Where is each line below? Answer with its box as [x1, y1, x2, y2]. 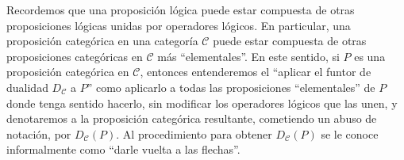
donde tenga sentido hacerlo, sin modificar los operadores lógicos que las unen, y [6, 94, 398, 111]
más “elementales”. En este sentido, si [157, 48, 340, 64]
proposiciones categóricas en [6, 48, 143, 64]
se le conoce [321, 125, 379, 142]
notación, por [6, 125, 71, 142]
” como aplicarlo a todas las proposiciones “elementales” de [87, 78, 375, 95]
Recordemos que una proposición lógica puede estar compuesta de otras [6, 2, 355, 17]
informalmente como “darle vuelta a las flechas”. [6, 141, 240, 158]
